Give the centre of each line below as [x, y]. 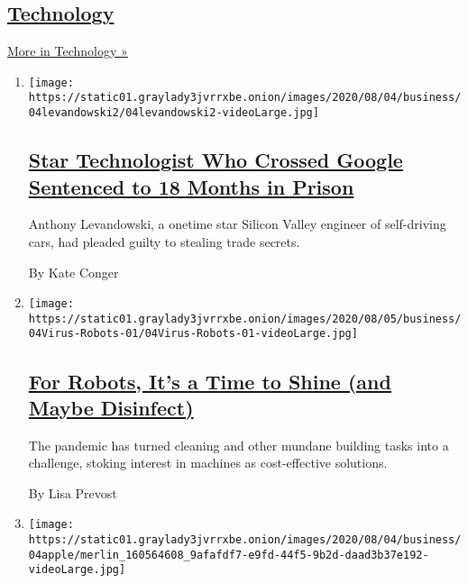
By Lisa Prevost [73, 492]
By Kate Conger [73, 272]
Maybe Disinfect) [111, 407]
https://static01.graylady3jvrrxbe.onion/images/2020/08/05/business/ [245, 319]
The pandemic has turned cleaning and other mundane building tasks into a [239, 445]
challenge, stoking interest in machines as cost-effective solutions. [208, 463]
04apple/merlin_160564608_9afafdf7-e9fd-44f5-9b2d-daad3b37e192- [229, 555]
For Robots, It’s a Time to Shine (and [210, 381]
